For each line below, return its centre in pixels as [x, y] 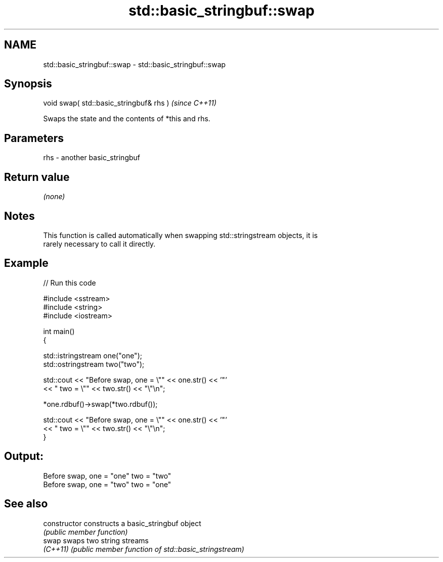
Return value [37, 177]
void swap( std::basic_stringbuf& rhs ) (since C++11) [130, 103]
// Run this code [70, 283]
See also [26, 504]
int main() [59, 331]
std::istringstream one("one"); [93, 355]
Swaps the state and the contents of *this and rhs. [127, 119]
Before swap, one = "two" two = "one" [107, 484]
